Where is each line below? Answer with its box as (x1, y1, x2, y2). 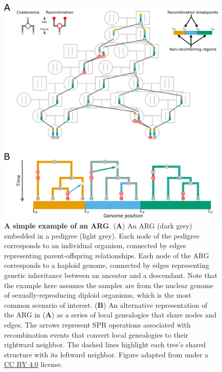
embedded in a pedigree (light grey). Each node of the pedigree (4, 230, 200, 241)
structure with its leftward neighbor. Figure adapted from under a (4, 349, 208, 359)
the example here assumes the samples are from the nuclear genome (4, 280, 213, 290)
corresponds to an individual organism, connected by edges (4, 240, 186, 251)
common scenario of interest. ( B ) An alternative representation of (4, 299, 207, 310)
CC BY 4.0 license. (4, 359, 63, 369)
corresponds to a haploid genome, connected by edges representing (4, 260, 209, 270)
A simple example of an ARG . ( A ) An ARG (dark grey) (4, 220, 192, 230)
